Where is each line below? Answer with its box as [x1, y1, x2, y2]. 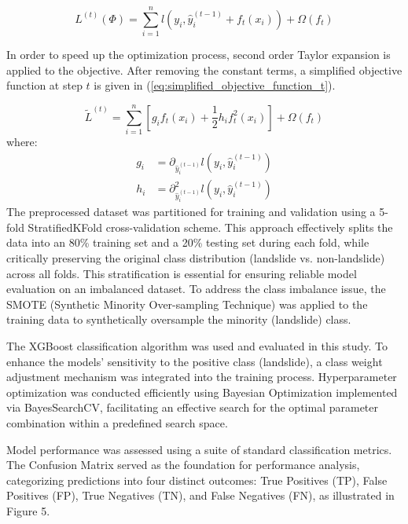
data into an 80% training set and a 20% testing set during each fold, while [6, 234, 369, 251]
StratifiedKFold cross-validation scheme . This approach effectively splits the [28, 218, 393, 235]
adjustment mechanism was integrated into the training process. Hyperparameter [6, 368, 397, 385]
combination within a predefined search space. [6, 414, 228, 431]
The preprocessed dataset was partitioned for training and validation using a [6, 203, 376, 220]
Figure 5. [6, 502, 50, 519]
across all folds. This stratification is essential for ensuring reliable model [6, 265, 357, 281]
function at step [6, 77, 83, 93]
